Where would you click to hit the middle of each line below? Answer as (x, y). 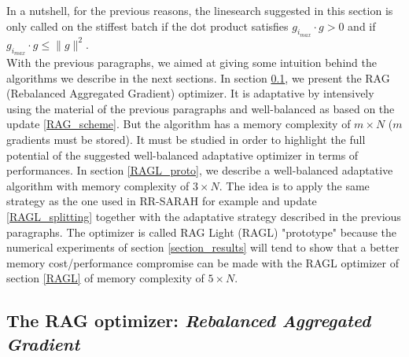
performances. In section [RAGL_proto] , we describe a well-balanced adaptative (200, 170)
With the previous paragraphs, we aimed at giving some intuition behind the (192, 62)
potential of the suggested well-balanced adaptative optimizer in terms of (182, 155)
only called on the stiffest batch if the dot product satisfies (147, 26)
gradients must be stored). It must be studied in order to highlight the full (186, 139)
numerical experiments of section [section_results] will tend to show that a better (203, 247)
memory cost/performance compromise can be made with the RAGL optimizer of (203, 262)
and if (362, 26)
